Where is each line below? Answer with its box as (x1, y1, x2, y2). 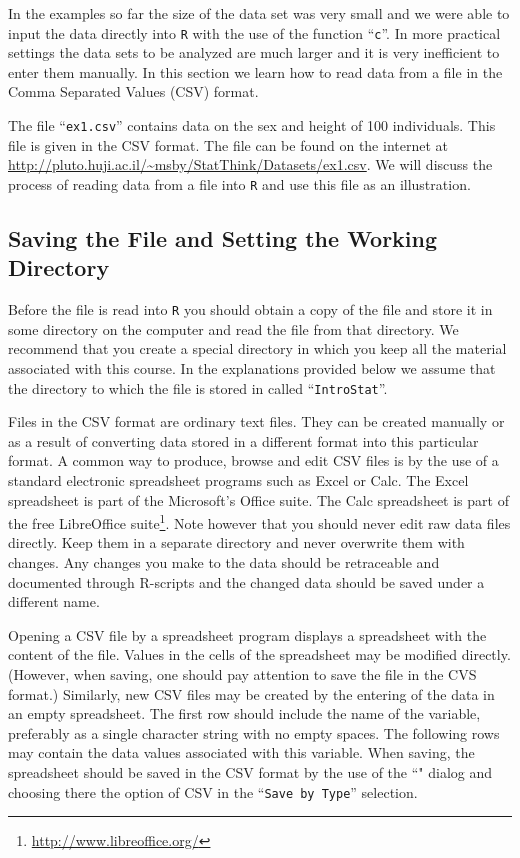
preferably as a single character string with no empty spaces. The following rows (8, 722, 500, 743)
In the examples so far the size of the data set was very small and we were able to (8, 3, 510, 23)
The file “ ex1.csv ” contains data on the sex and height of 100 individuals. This (8, 115, 496, 136)
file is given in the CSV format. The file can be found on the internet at (8, 134, 448, 155)
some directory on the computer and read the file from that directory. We (8, 318, 459, 339)
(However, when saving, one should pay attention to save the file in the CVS (8, 664, 477, 684)
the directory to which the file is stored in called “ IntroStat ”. (8, 377, 388, 398)
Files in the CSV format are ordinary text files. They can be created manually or (8, 411, 505, 432)
